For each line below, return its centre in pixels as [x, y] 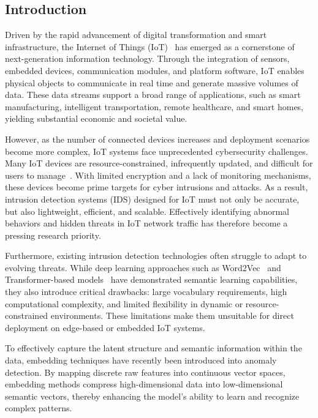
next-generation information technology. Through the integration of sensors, [147, 58]
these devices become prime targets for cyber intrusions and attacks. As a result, [157, 187]
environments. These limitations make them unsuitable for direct [172, 315]
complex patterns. [39, 408]
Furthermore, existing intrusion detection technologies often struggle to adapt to [156, 256]
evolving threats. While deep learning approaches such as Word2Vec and [143, 267]
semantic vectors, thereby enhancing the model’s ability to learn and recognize [152, 396]
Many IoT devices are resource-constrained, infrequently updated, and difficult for [159, 163]
